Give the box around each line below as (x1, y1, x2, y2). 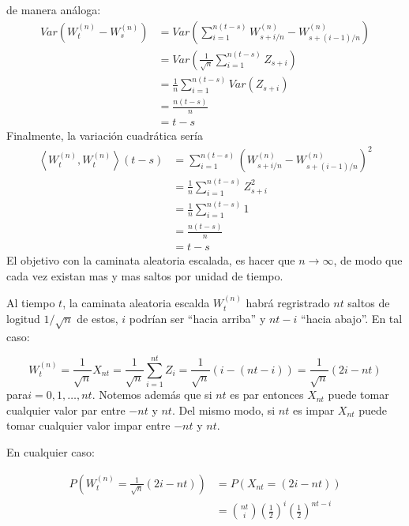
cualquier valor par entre (6, 401, 126, 418)
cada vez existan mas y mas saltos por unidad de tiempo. (6, 267, 283, 284)
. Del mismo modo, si (171, 401, 276, 418)
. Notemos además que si (92, 386, 212, 403)
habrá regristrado (246, 295, 330, 311)
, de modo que (333, 252, 403, 269)
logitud (6, 310, 40, 326)
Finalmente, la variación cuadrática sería (6, 127, 203, 144)
